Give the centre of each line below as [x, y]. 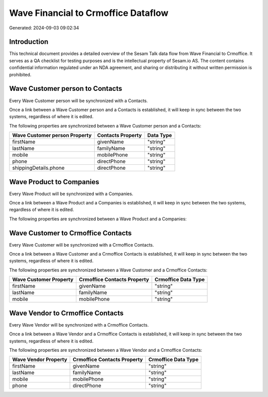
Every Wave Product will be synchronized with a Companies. [71, 194]
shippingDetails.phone [38, 168]
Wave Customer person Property [52, 135]
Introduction [29, 42]
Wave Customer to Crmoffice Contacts [70, 233]
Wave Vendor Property [40, 360]
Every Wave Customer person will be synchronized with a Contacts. [79, 100]
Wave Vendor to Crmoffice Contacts [67, 313]
